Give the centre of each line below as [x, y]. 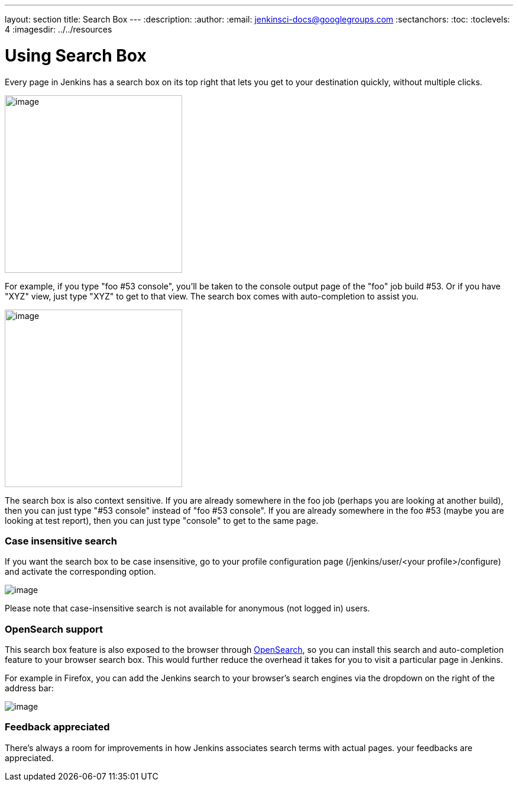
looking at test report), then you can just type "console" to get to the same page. [162, 520]
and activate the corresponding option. [80, 572]
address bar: [29, 688]
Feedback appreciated [57, 727]
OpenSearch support [54, 629]
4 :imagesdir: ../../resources [59, 29]
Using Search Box [76, 55]
